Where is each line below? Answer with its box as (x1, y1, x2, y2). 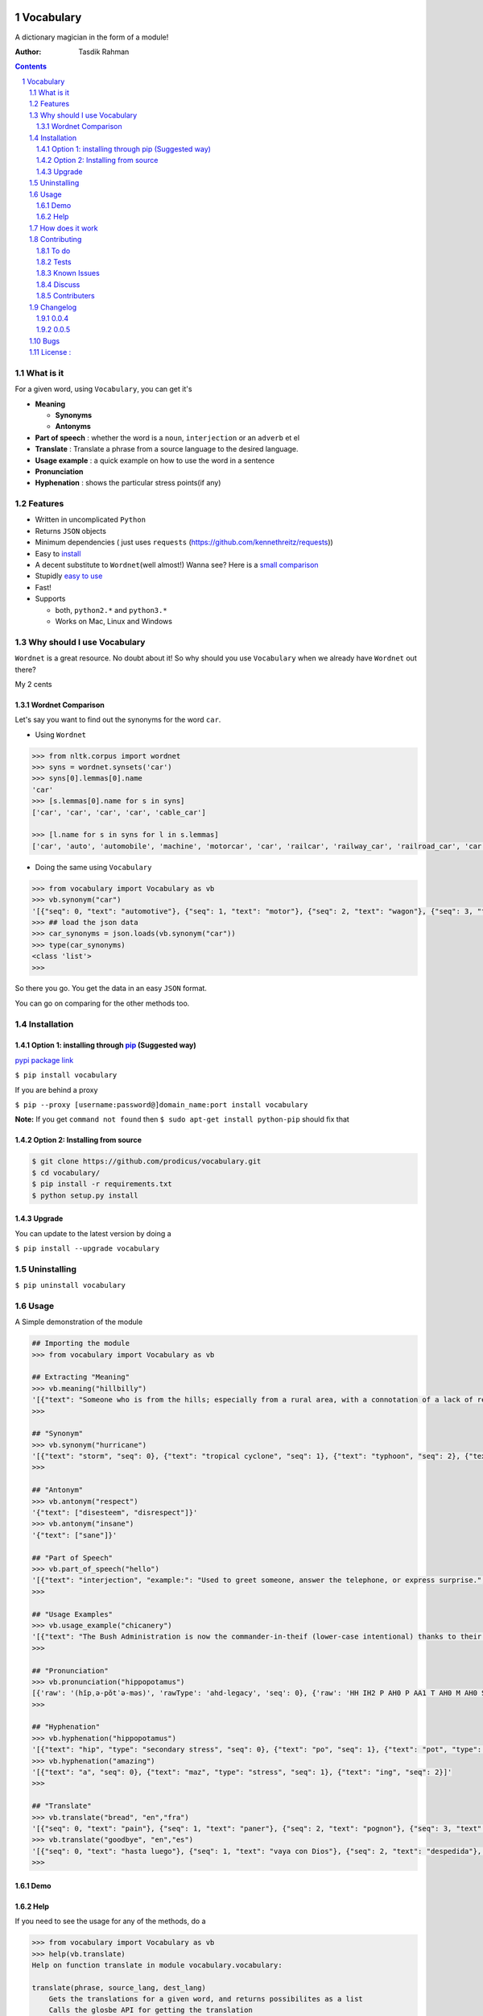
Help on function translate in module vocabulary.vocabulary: (31, 1960, 283, 1969)
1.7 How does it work (29, 223, 98, 233)
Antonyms (55, 422, 92, 431)
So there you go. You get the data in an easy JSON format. (14, 984, 207, 993)
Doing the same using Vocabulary (35, 862, 152, 872)
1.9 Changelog (29, 302, 77, 312)
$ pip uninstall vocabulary (14, 1281, 126, 1290)
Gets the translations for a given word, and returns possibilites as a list (48, 1994, 364, 2004)
